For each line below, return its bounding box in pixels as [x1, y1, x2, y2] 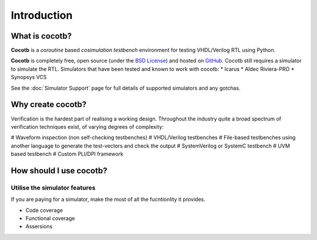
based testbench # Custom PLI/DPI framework [11, 150, 123, 157]
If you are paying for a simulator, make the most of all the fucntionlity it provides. [11, 196, 205, 203]
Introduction [11, 9, 73, 22]
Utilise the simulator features [11, 183, 96, 191]
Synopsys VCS [11, 74, 47, 81]
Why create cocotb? [11, 100, 87, 109]
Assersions [25, 223, 53, 230]
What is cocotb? [11, 31, 72, 41]
